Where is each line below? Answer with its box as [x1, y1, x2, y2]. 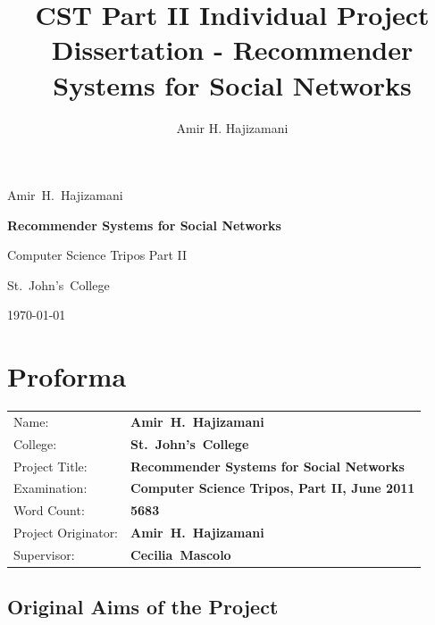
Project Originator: [13, 523, 119, 542]
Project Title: [13, 456, 88, 475]
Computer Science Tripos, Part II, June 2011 [130, 479, 415, 497]
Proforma [7, 358, 127, 395]
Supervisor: [13, 546, 75, 563]
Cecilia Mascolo [130, 546, 231, 563]
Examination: [13, 479, 88, 497]
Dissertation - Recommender [51, 31, 414, 68]
